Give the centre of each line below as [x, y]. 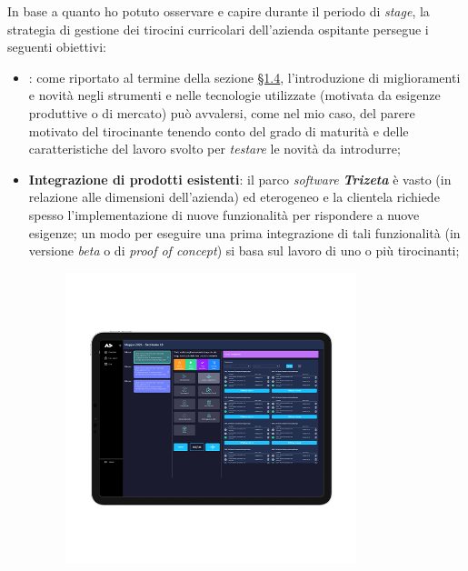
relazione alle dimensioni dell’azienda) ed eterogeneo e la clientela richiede [234, 197]
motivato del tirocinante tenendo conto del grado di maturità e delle [219, 130]
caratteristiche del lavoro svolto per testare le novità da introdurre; [214, 149]
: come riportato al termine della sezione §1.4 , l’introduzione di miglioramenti [244, 77]
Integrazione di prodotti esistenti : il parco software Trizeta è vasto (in [240, 179]
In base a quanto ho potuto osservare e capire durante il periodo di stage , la [219, 11]
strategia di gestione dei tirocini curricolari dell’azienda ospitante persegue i [218, 29]
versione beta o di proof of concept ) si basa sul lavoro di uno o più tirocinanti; [244, 250]
